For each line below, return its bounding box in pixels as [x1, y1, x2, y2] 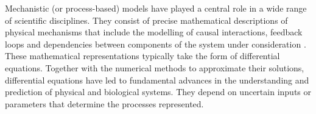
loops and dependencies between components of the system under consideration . [5, 37, 306, 50]
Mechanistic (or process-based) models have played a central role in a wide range [5, 2, 307, 14]
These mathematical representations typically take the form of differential [5, 49, 280, 62]
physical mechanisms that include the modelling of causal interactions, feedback [5, 26, 303, 38]
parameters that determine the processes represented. [5, 97, 204, 110]
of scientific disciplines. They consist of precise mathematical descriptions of [5, 13, 288, 26]
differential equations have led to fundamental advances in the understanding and [5, 73, 309, 86]
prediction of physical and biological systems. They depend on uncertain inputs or [5, 85, 311, 98]
